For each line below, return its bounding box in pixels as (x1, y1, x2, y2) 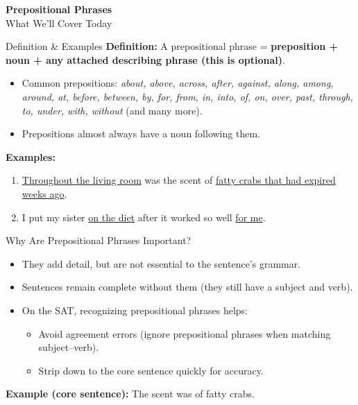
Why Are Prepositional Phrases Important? (6, 233, 191, 248)
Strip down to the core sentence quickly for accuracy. (38, 363, 264, 377)
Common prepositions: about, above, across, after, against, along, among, (22, 76, 334, 90)
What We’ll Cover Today (6, 15, 112, 30)
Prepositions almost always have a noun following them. (22, 126, 260, 141)
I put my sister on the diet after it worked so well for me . (22, 209, 266, 224)
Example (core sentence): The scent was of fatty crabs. (6, 386, 255, 401)
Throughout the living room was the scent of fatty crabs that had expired (22, 173, 336, 187)
